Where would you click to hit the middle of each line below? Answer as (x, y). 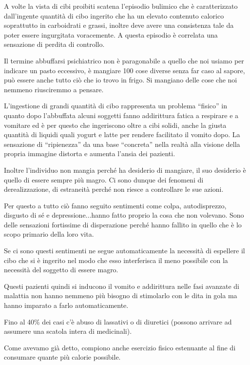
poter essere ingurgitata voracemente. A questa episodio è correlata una (111, 34)
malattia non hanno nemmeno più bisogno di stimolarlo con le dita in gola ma (121, 295)
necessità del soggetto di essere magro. (61, 270)
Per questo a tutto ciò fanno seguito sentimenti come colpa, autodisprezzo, (115, 205)
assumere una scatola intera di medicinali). (68, 331)
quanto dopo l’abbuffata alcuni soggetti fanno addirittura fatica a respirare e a (121, 115)
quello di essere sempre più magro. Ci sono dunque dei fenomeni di (104, 179)
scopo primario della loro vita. (49, 234)
